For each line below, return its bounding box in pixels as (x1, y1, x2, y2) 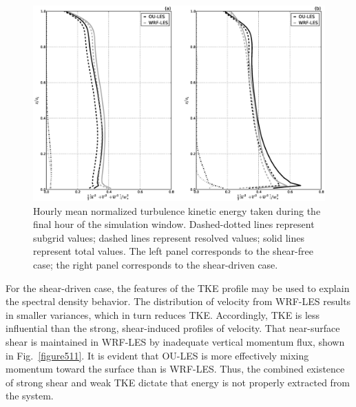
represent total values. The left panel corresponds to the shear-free (33, 244, 313, 258)
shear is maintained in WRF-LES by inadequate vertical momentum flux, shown (6, 334, 345, 348)
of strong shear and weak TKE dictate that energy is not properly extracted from (6, 375, 350, 389)
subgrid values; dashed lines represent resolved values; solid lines (33, 230, 305, 244)
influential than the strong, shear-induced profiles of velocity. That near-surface (6, 321, 340, 335)
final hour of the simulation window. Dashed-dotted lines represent (33, 217, 315, 231)
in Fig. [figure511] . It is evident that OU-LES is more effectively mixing (6, 348, 309, 362)
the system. (6, 388, 54, 403)
